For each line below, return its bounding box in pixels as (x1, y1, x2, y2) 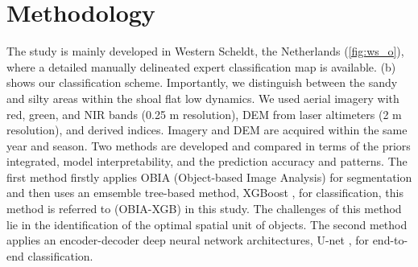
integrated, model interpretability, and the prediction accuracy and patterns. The (6, 153, 408, 170)
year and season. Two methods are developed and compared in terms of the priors (6, 137, 411, 154)
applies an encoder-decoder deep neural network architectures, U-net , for (6, 232, 369, 249)
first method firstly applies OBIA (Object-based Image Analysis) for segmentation (6, 168, 412, 185)
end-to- (372, 232, 408, 249)
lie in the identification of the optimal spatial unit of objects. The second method (6, 216, 408, 232)
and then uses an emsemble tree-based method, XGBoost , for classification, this (6, 184, 404, 201)
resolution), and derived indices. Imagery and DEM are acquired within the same (6, 121, 408, 138)
